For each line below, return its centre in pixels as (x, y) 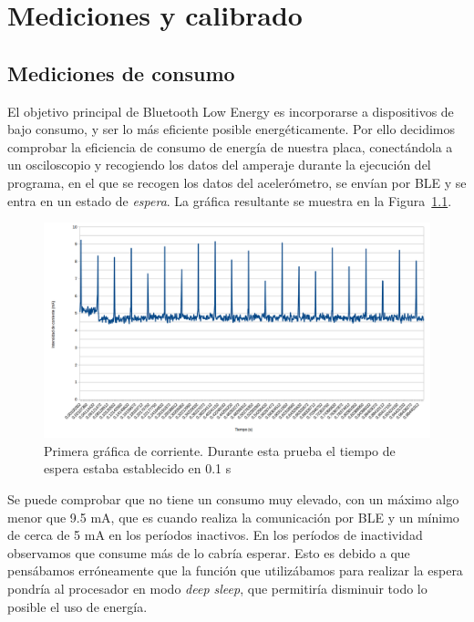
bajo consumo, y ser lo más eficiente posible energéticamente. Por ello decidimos (232, 129)
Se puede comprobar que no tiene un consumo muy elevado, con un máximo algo (233, 498)
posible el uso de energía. (77, 606)
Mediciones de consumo (121, 73)
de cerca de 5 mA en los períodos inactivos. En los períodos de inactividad (215, 535)
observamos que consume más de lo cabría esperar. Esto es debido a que (209, 552)
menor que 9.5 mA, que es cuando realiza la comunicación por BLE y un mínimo (233, 517)
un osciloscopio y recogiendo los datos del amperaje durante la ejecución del (219, 165)
